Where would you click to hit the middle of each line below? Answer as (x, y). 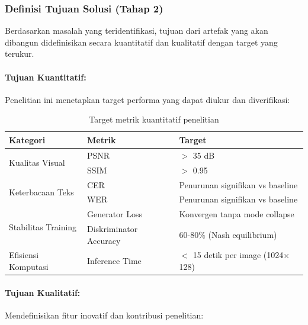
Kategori (27, 139)
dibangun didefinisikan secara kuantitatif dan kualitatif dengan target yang (141, 42)
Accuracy (104, 240)
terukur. (20, 54)
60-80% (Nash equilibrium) (228, 234)
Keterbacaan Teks (41, 192)
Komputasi (29, 267)
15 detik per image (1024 (238, 255)
